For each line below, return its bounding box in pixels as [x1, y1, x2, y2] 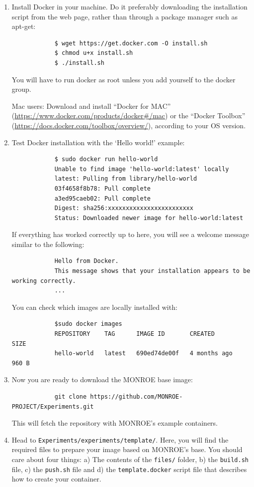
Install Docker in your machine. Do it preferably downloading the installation [11, 1, 248, 11]
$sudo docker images [54, 320, 122, 328]
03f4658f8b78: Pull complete [54, 185, 151, 192]
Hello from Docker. [54, 257, 119, 265]
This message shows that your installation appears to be [54, 267, 251, 275]
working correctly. [11, 277, 76, 284]
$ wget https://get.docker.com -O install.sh [54, 39, 208, 47]
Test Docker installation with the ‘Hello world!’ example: [11, 137, 185, 147]
